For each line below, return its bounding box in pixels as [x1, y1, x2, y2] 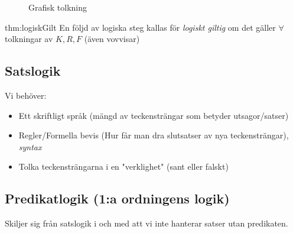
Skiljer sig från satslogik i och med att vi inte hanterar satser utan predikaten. [5, 217, 288, 229]
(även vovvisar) [84, 33, 140, 45]
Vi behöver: [5, 89, 47, 101]
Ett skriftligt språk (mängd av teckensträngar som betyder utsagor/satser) [18, 109, 289, 121]
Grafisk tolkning [28, 1, 87, 13]
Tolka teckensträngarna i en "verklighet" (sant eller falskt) [18, 160, 229, 173]
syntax [18, 140, 42, 153]
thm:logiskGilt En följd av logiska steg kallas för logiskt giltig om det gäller [5, 21, 276, 33]
